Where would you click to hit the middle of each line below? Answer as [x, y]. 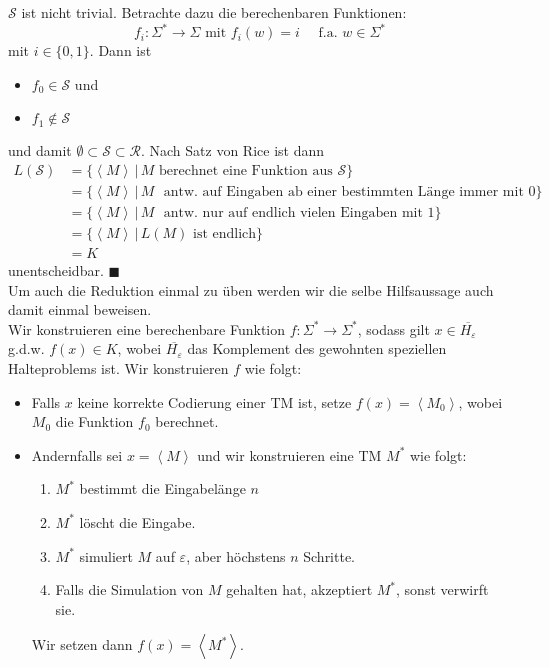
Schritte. [329, 555]
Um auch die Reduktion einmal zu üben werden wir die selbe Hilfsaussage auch [251, 289]
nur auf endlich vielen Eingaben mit [312, 212]
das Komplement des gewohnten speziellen [317, 348]
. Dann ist [120, 50]
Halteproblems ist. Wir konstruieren [118, 368]
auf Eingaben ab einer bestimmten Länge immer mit [363, 191]
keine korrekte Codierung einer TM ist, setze [214, 401]
